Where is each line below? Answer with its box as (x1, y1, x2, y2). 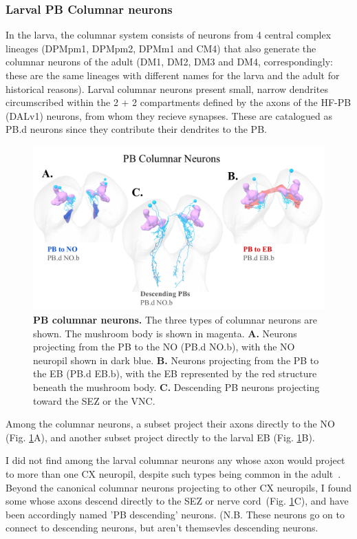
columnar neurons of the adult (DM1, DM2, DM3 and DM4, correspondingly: (6, 54, 333, 69)
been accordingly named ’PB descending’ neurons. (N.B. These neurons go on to (6, 507, 345, 521)
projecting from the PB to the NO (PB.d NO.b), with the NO (33, 339, 295, 354)
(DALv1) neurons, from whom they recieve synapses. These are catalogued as (6, 108, 333, 123)
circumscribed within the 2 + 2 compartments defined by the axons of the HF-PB (6, 95, 351, 109)
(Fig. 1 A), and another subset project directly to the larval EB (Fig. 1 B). (6, 430, 315, 444)
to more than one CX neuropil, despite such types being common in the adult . (6, 467, 341, 480)
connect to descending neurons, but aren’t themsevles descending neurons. (6, 520, 318, 535)
